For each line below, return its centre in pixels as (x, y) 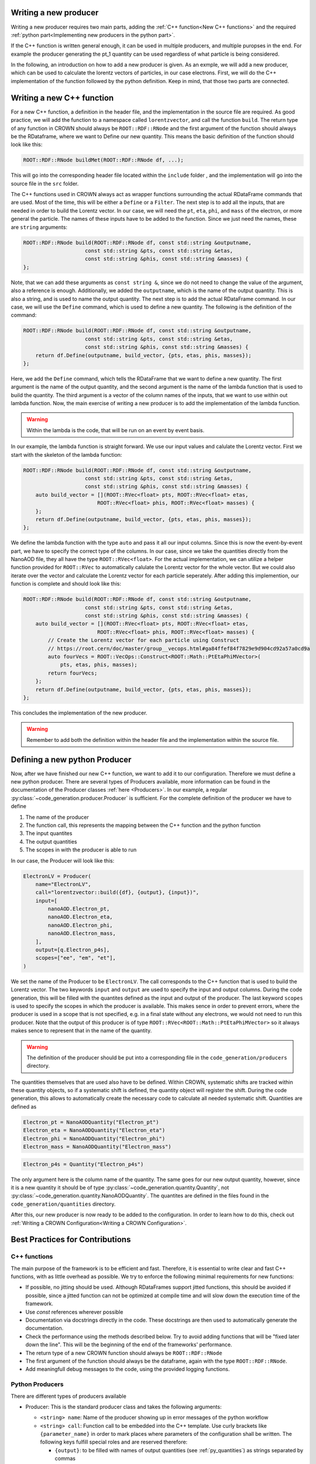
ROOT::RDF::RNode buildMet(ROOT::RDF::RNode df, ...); (103, 160)
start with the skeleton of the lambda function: (66, 454)
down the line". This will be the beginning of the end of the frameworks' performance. (129, 1345)
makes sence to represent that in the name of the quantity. (81, 1031)
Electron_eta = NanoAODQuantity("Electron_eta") (94, 1131)
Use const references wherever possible (74, 1312)
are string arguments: (39, 227)
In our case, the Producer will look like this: (63, 860)
